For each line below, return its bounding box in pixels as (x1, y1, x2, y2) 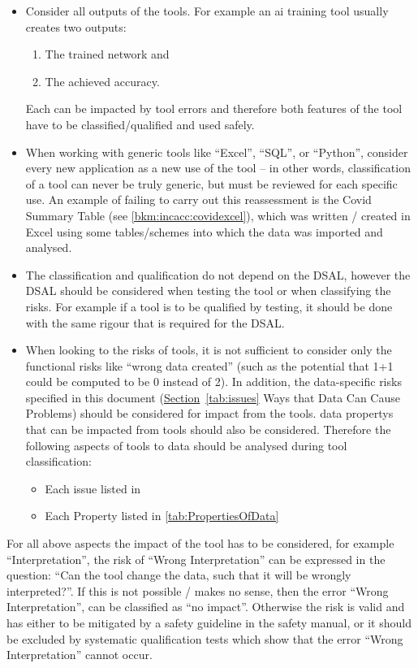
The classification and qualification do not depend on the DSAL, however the (25, 266, 411, 283)
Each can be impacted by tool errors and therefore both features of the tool (25, 100, 403, 117)
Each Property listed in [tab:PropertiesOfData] (45, 507, 279, 524)
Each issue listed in (45, 479, 141, 497)
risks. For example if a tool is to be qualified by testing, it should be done (25, 297, 393, 314)
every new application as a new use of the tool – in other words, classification (25, 159, 411, 176)
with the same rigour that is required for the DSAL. (25, 314, 285, 331)
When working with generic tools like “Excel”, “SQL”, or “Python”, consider (25, 143, 408, 160)
